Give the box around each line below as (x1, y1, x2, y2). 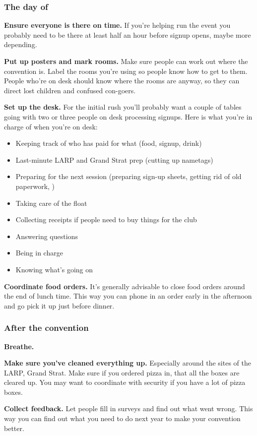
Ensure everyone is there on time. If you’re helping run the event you (4, 20, 231, 30)
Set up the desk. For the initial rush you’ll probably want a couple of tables (4, 102, 242, 112)
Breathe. (4, 341, 34, 351)
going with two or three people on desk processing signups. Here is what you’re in (4, 111, 253, 122)
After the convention (4, 321, 89, 334)
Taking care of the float (15, 197, 87, 208)
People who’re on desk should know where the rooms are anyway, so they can (4, 75, 240, 86)
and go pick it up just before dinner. (4, 300, 115, 311)
